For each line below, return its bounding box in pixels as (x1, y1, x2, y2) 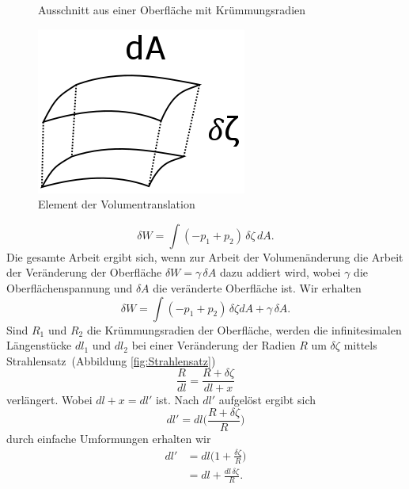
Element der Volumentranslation (38, 196, 195, 212)
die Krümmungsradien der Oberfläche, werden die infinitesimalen (86, 321, 402, 338)
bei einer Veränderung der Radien (131, 337, 296, 353)
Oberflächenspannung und (6, 279, 133, 296)
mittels (343, 337, 377, 353)
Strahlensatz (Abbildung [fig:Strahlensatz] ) (6, 352, 216, 369)
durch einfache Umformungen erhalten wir (6, 430, 211, 447)
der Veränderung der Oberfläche (6, 264, 162, 281)
